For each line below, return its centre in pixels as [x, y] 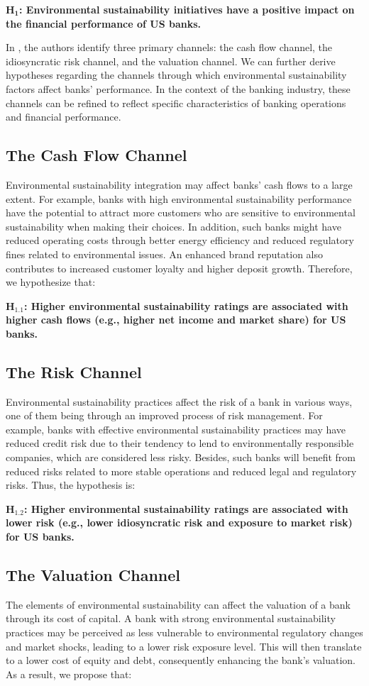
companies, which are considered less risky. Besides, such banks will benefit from [181, 457]
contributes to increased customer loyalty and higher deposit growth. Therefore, [179, 268]
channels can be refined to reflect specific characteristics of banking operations [176, 103]
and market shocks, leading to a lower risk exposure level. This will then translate [184, 646]
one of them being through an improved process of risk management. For [164, 415]
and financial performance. [64, 117]
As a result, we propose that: [69, 674]
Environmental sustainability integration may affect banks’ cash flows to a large [179, 184]
